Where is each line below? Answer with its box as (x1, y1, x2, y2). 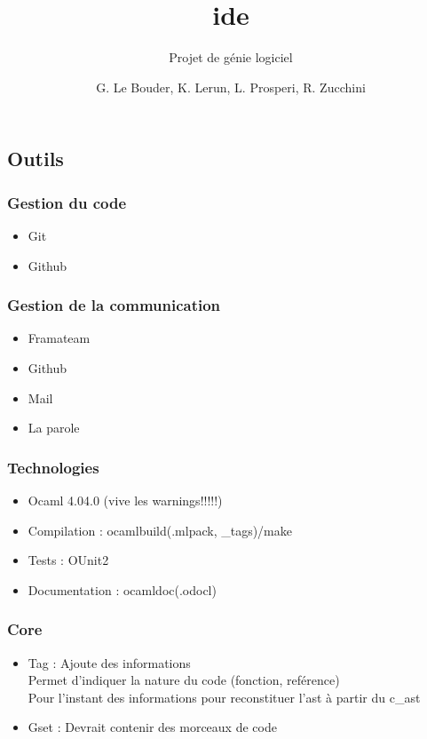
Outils (7, 145, 64, 172)
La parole (28, 418, 80, 437)
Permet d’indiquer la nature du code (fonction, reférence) (28, 671, 340, 689)
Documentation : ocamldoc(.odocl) (28, 580, 217, 599)
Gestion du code (7, 191, 127, 213)
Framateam (28, 329, 91, 347)
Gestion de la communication (7, 294, 221, 316)
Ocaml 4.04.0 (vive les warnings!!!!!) (28, 490, 223, 509)
